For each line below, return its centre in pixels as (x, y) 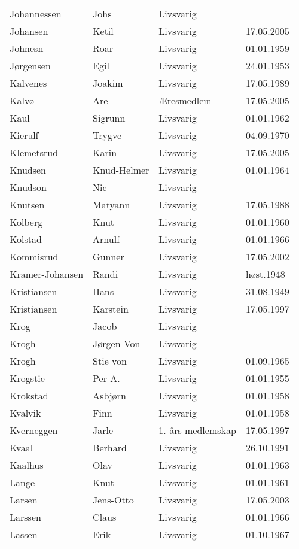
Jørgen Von (117, 343)
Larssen (25, 517)
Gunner (109, 257)
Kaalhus (27, 465)
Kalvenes (28, 83)
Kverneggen (34, 430)
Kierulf (24, 135)
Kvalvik (25, 413)
